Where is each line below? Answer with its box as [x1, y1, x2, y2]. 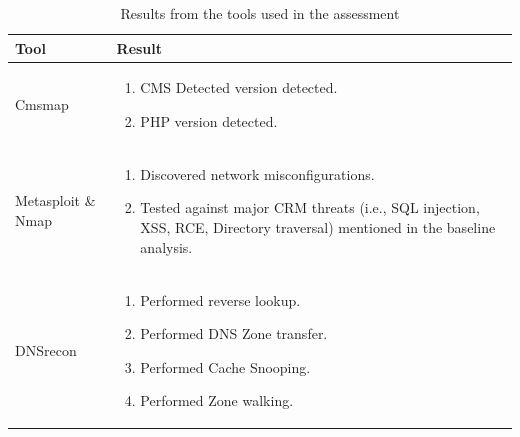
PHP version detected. [140, 111, 278, 132]
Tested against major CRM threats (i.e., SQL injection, [140, 197, 480, 218]
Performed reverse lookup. [140, 289, 301, 310]
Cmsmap [15, 94, 69, 115]
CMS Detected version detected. [140, 77, 338, 98]
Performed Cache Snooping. [140, 356, 311, 377]
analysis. [140, 236, 193, 257]
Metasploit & [15, 190, 96, 211]
